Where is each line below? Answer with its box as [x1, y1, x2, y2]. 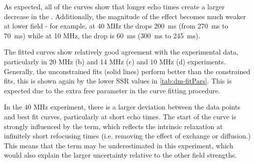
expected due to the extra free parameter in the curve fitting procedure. [4, 85, 221, 95]
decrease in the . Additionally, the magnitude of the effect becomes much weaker [4, 11, 246, 21]
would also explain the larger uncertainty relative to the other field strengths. [4, 150, 237, 160]
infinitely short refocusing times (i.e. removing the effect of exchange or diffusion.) [4, 131, 251, 141]
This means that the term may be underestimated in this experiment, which [4, 140, 233, 150]
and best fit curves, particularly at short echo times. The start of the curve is [4, 111, 236, 121]
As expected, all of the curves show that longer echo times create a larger [4, 1, 225, 11]
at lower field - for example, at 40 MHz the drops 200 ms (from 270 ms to [4, 21, 228, 31]
